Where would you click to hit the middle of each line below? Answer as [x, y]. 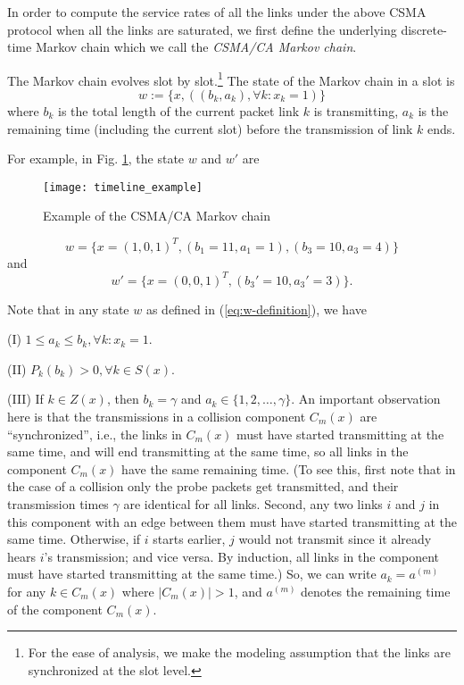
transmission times [58, 504]
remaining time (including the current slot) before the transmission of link [210, 128]
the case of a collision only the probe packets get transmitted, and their [203, 486]
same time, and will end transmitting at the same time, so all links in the [208, 451]
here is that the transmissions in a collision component [157, 417]
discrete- [424, 29]
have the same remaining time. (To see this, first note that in [289, 468]
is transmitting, [356, 111]
